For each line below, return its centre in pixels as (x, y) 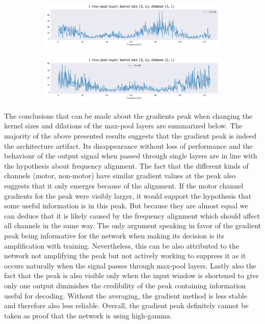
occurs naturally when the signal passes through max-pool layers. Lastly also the (130, 265)
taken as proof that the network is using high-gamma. (88, 315)
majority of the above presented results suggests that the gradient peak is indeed (130, 136)
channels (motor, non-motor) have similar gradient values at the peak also (120, 175)
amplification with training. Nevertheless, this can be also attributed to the (122, 245)
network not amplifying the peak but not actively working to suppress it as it (125, 255)
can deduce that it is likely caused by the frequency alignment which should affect (132, 215)
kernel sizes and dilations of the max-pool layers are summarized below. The (123, 126)
